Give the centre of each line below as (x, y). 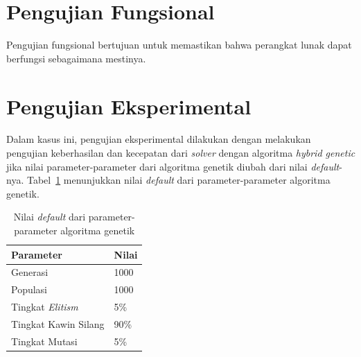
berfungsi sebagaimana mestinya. (76, 58)
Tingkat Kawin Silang (58, 323)
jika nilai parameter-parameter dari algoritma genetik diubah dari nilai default (173, 166)
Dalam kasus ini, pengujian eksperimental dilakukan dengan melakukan (159, 139)
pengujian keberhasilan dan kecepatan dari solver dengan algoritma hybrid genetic (181, 153)
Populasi (29, 289)
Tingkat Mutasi (44, 341)
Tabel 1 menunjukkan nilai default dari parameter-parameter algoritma (178, 180)
